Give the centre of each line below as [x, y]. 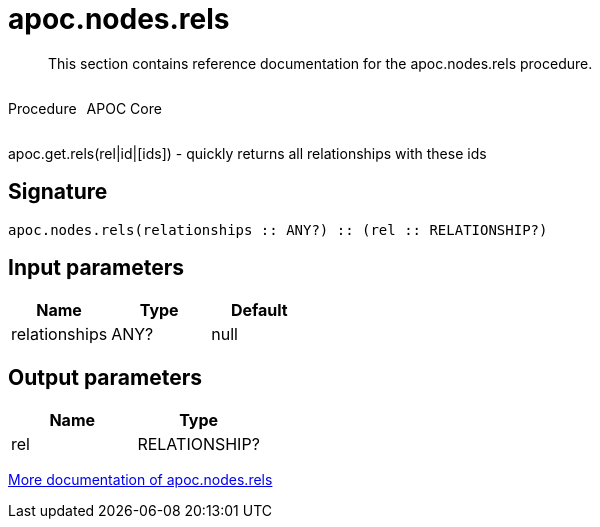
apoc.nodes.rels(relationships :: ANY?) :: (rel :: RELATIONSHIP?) [278, 229]
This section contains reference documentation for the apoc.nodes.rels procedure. [320, 63]
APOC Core [124, 108]
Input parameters [96, 268]
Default [259, 310]
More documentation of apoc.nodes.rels [140, 480]
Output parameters [105, 377]
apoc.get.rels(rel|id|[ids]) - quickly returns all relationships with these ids [247, 153]
